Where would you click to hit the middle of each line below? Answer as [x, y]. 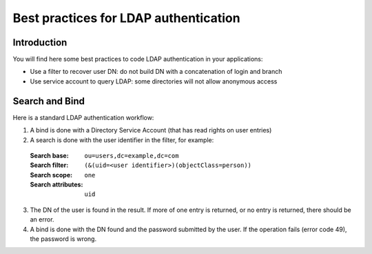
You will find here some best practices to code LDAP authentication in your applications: [138, 59]
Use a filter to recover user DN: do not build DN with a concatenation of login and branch [156, 72]
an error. [42, 219]
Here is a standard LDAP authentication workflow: [83, 117]
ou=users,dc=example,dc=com [132, 156]
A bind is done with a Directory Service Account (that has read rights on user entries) [151, 130]
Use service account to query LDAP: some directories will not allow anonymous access [154, 81]
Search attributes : [56, 185]
